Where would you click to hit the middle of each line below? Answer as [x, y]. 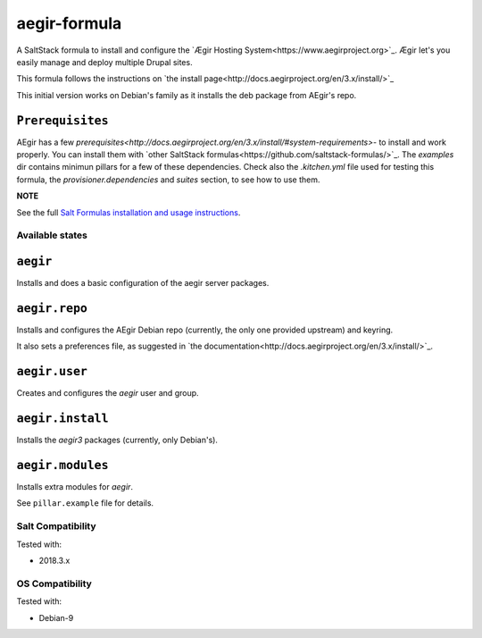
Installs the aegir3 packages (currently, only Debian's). [117, 440]
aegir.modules [62, 465]
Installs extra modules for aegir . [75, 487]
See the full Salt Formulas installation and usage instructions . [129, 212]
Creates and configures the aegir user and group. [108, 393]
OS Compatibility [54, 583]
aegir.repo [52, 308]
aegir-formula [69, 23]
